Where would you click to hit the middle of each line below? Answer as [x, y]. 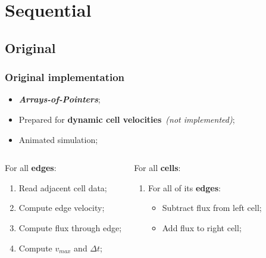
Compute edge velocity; [62, 208]
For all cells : [157, 168]
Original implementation [65, 77]
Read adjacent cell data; [63, 187]
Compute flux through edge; [70, 227]
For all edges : [31, 168]
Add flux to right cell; [202, 227]
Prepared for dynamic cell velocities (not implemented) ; [127, 119]
